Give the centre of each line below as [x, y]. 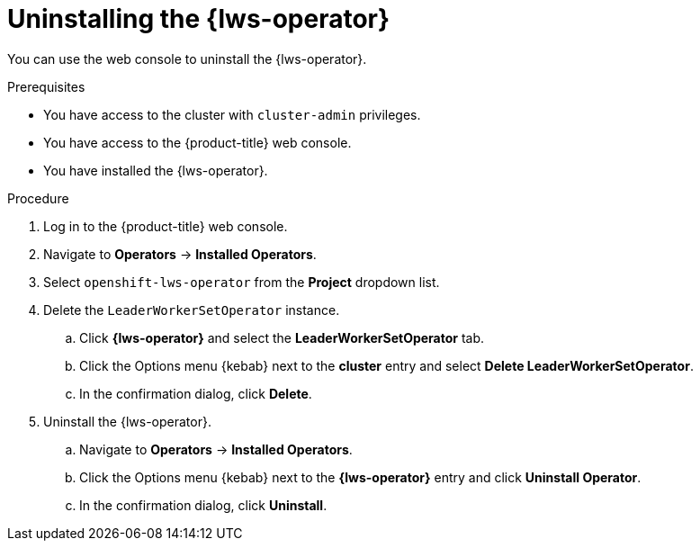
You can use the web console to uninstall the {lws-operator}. [187, 58]
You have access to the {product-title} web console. [197, 142]
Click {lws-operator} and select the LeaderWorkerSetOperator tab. [282, 337]
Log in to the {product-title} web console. [166, 226]
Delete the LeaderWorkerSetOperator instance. [192, 310]
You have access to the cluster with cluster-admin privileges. [232, 114]
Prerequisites [46, 86]
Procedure [38, 198]
